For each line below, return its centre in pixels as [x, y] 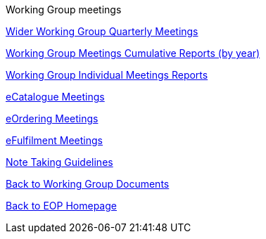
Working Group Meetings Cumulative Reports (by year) [133, 53]
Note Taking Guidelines [59, 162]
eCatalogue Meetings [55, 97]
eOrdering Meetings [52, 118]
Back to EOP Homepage [61, 206]
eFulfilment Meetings [54, 140]
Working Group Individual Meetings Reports [107, 75]
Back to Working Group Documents [88, 184]
